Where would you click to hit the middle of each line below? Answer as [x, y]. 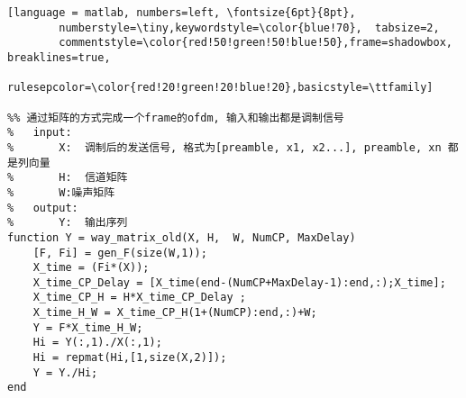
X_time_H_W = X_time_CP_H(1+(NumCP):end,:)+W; [175, 313]
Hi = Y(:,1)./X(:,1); [97, 343]
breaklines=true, [59, 57]
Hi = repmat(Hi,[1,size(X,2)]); [130, 358]
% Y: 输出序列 [68, 223]
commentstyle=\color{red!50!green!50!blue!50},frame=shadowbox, [256, 43]
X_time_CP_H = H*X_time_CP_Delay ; [139, 298]
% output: [43, 208]
